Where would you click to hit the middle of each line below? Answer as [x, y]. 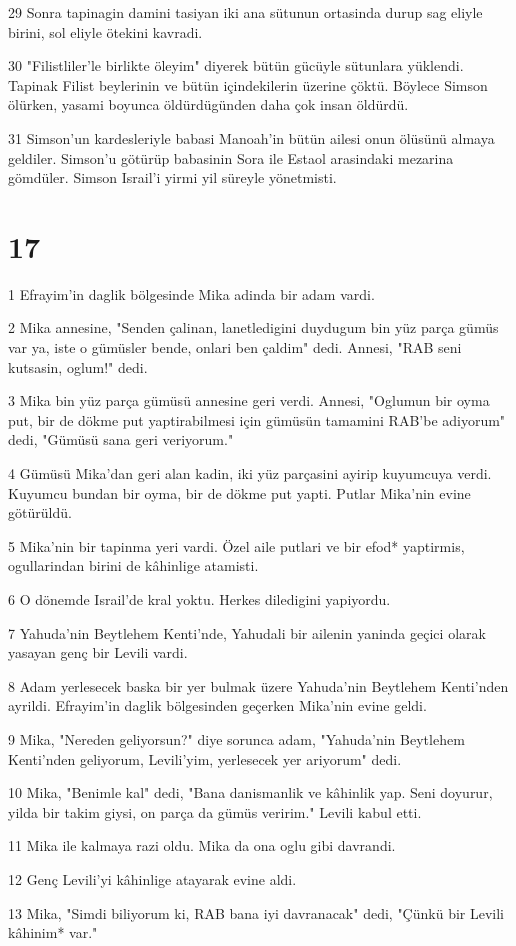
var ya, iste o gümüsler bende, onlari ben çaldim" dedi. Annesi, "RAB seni [235, 347]
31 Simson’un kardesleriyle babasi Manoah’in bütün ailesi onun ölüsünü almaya [251, 137]
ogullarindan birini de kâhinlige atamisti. [133, 565]
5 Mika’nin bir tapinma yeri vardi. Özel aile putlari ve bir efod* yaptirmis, [236, 545]
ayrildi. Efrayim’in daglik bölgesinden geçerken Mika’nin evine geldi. [217, 705]
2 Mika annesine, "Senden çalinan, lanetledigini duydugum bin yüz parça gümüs [253, 327]
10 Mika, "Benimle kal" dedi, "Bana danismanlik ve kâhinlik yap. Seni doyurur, [250, 792]
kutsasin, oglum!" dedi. [78, 366]
